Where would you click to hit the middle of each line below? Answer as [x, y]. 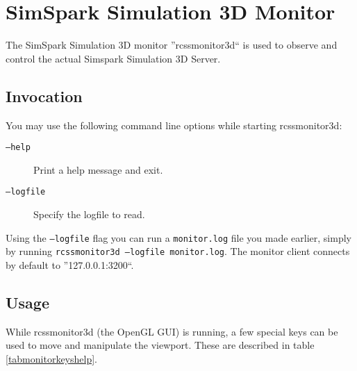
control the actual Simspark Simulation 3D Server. [113, 58]
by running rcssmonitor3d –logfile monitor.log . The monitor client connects [178, 251]
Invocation [44, 96]
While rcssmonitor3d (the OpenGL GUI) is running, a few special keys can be [172, 331]
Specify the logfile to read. [89, 214]
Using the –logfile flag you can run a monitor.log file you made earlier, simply [178, 237]
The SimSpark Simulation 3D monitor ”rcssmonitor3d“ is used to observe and [172, 45]
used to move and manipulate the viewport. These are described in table [160, 345]
